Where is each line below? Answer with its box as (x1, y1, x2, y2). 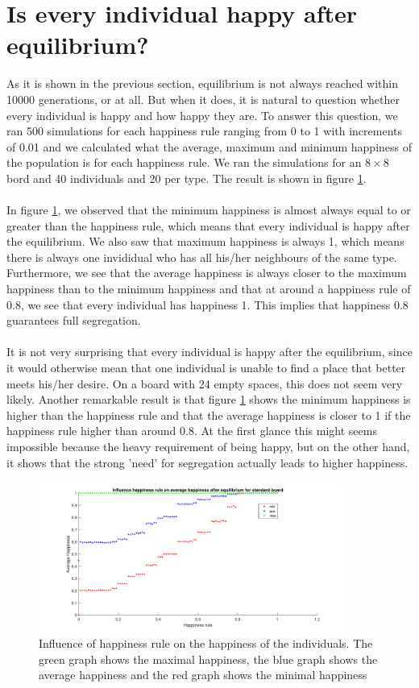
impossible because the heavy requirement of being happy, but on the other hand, (6, 437, 410, 454)
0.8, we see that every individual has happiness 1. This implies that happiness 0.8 (6, 296, 409, 313)
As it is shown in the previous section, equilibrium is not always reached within (6, 75, 398, 92)
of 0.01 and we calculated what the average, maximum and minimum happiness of (6, 138, 413, 155)
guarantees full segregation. (6, 312, 141, 329)
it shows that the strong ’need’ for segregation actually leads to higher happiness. (6, 454, 409, 470)
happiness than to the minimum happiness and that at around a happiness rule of (6, 280, 411, 297)
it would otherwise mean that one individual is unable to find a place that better (6, 359, 406, 375)
